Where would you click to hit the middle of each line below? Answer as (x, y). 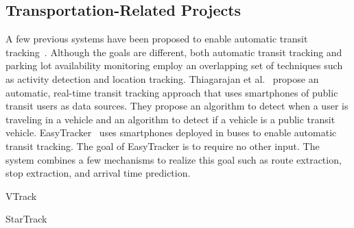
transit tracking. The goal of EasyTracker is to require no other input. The (163, 145)
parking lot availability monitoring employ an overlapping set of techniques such (174, 65)
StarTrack (26, 219)
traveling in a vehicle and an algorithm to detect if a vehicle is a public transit (170, 119)
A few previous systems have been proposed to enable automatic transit (157, 39)
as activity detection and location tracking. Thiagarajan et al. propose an (162, 78)
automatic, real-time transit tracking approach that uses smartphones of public (172, 92)
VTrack (21, 195)
